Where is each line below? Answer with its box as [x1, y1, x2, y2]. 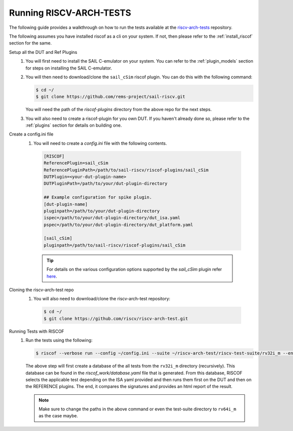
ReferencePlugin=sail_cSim [43, 160, 108, 166]
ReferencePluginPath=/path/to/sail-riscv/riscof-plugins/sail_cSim [43, 167, 209, 173]
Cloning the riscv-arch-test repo [9, 287, 74, 293]
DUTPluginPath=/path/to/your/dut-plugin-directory [43, 181, 168, 186]
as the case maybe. [39, 413, 78, 419]
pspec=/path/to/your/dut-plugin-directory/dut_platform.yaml [43, 222, 193, 227]
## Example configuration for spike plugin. [43, 195, 152, 200]
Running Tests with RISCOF [9, 328, 64, 334]
